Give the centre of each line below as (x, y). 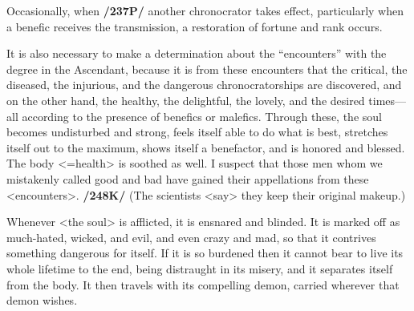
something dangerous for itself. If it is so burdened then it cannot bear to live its (205, 253)
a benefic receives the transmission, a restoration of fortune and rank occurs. (195, 26)
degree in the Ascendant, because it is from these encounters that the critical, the (207, 69)
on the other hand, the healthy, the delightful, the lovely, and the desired (186, 100)
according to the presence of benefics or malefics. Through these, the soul (202, 116)
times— (388, 100)
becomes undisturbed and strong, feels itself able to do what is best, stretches (197, 132)
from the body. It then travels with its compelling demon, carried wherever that (203, 284)
